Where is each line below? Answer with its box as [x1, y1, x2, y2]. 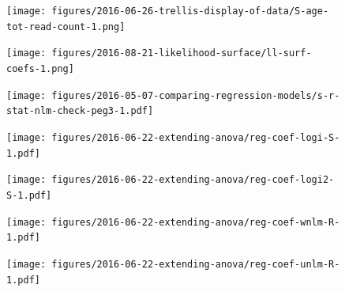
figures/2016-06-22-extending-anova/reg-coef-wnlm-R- [51, 216, 340, 228]
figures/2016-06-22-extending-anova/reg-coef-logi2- [51, 174, 335, 186]
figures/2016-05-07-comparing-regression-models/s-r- [51, 89, 340, 101]
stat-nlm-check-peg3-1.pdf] [6, 105, 154, 117]
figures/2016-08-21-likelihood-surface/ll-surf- [51, 47, 312, 59]
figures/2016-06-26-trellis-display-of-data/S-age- [51, 6, 329, 17]
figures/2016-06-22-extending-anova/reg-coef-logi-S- [51, 131, 340, 143]
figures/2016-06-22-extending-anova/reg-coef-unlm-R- [51, 258, 340, 270]
